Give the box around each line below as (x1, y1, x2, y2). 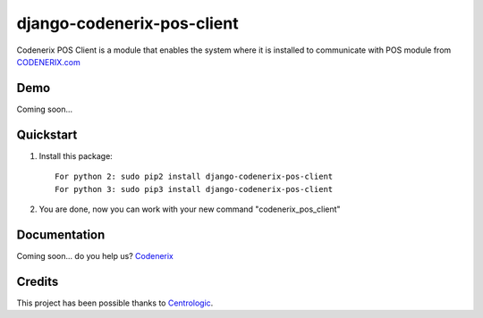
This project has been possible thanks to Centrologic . (16, 297, 214, 308)
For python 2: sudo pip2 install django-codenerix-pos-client (55, 172, 334, 182)
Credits (16, 273, 59, 289)
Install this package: (38, 150, 114, 161)
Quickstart (16, 127, 78, 142)
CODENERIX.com (16, 56, 80, 67)
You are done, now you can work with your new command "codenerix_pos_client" (38, 204, 341, 214)
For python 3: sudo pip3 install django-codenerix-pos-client (55, 184, 334, 194)
